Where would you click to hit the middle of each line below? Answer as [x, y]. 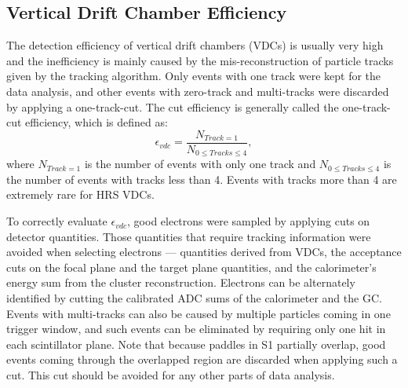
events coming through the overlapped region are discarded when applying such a [202, 359]
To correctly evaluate [57, 221]
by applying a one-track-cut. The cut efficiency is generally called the [173, 106]
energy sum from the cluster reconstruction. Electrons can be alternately [181, 282]
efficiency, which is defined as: [97, 122]
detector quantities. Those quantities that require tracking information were [189, 236]
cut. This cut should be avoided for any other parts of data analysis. [171, 375]
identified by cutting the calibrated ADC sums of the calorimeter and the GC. [194, 298]
